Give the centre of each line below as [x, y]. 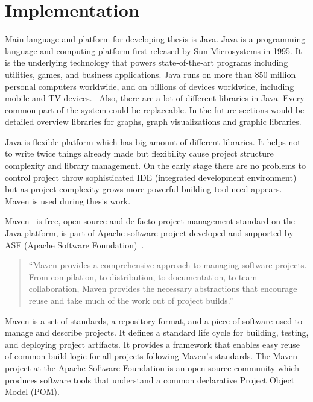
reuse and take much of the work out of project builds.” [131, 300]
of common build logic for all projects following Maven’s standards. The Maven [151, 356]
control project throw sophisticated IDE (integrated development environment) [151, 177]
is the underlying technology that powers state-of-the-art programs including [147, 62]
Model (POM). [32, 391]
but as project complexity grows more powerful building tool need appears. [144, 189]
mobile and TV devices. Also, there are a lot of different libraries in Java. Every [155, 98]
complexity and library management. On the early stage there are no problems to [155, 165]
